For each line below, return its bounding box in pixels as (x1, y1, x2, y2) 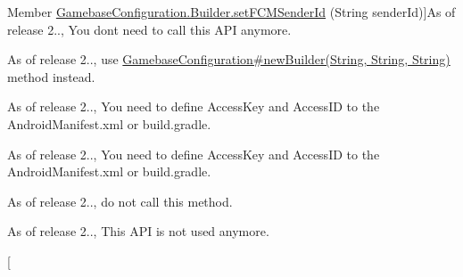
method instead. (7, 67, 95, 86)
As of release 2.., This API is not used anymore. (7, 222, 269, 240)
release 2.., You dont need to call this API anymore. (7, 20, 292, 38)
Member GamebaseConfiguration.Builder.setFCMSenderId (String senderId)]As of (7, 3, 456, 20)
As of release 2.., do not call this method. (7, 191, 233, 210)
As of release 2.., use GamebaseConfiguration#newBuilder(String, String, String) (7, 50, 451, 69)
